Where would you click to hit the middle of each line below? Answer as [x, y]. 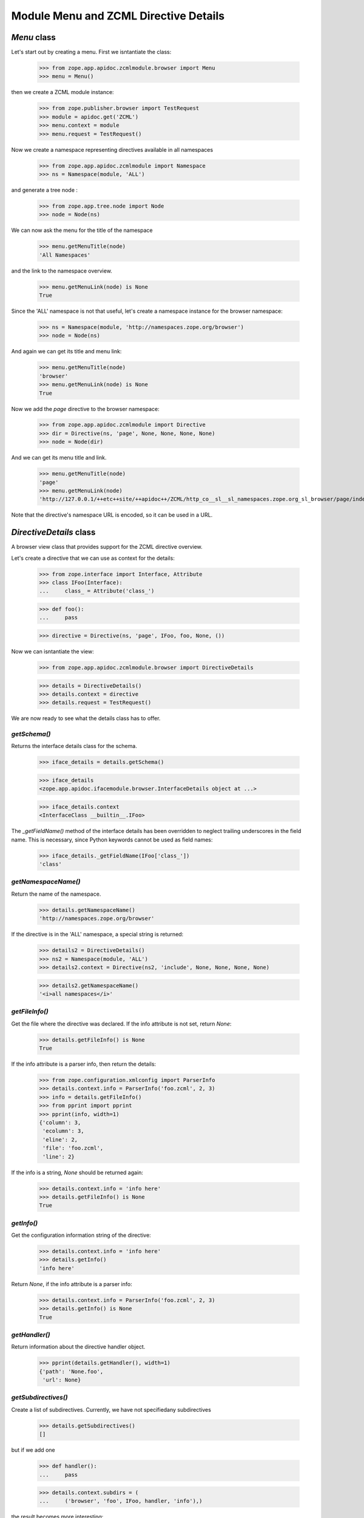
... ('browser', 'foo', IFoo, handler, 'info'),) [121, 1501]
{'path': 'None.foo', [71, 1371]
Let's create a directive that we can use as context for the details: [93, 558]
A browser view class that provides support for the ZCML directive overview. [107, 547]
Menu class [33, 37]
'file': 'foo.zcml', [73, 1148]
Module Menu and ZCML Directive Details [118, 16]
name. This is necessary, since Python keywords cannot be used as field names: [112, 839]
